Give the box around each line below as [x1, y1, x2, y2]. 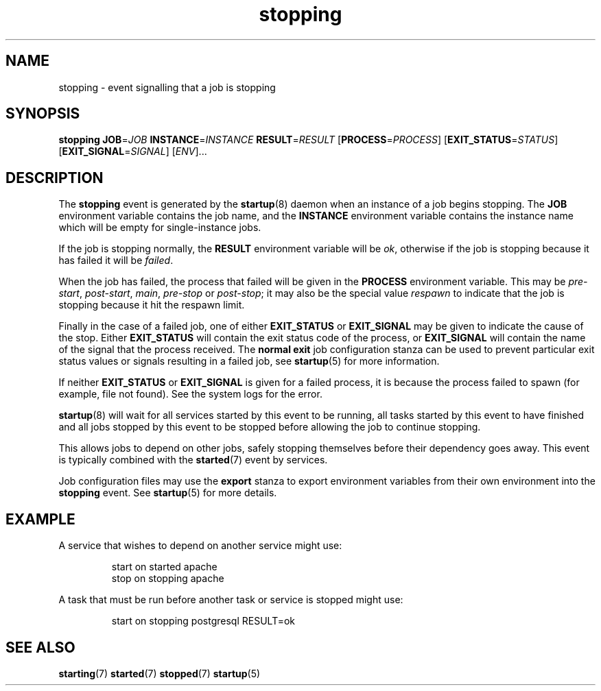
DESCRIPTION [5, 169, 104, 186]
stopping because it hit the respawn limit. [58, 299, 245, 311]
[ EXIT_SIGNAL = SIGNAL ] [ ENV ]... [58, 145, 207, 158]
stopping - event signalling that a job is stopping [58, 81, 276, 93]
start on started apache [111, 561, 217, 573]
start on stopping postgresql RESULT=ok [111, 615, 296, 627]
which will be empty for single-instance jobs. [58, 221, 261, 234]
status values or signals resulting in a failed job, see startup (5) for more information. [58, 355, 440, 367]
